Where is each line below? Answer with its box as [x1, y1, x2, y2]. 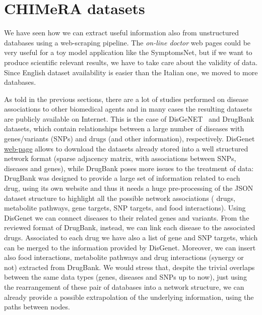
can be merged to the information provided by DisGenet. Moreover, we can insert [4, 242, 256, 252]
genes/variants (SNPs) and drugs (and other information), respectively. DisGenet [4, 133, 255, 144]
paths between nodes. [4, 301, 70, 312]
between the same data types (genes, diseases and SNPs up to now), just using [4, 272, 247, 282]
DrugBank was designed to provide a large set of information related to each [4, 173, 240, 183]
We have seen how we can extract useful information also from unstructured [4, 27, 239, 38]
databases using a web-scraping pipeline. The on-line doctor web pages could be [4, 37, 251, 47]
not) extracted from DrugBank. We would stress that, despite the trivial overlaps [4, 261, 255, 272]
